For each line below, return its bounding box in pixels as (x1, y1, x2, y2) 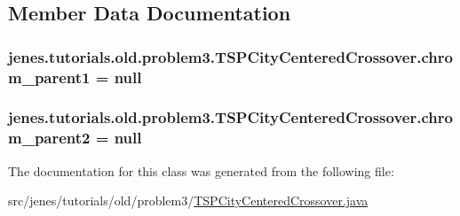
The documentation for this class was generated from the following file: (8, 161, 394, 180)
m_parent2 (8, 127, 91, 149)
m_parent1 (8, 66, 91, 88)
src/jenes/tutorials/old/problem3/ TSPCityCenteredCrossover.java (8, 191, 369, 210)
